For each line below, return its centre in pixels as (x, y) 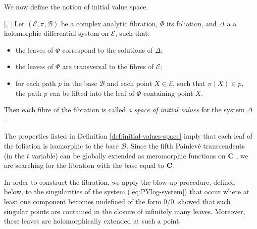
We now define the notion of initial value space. (76, 6)
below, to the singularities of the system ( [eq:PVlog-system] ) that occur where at (127, 191)
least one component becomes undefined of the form (83, 201)
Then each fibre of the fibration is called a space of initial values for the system (124, 110)
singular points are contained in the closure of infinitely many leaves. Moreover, (125, 211)
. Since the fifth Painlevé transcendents (186, 145)
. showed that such (202, 201)
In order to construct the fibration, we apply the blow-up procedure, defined (120, 182)
